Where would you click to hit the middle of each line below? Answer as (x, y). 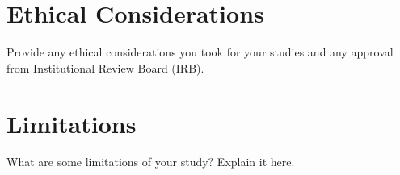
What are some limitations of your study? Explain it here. (151, 162)
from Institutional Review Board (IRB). (105, 67)
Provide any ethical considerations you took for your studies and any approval (200, 52)
